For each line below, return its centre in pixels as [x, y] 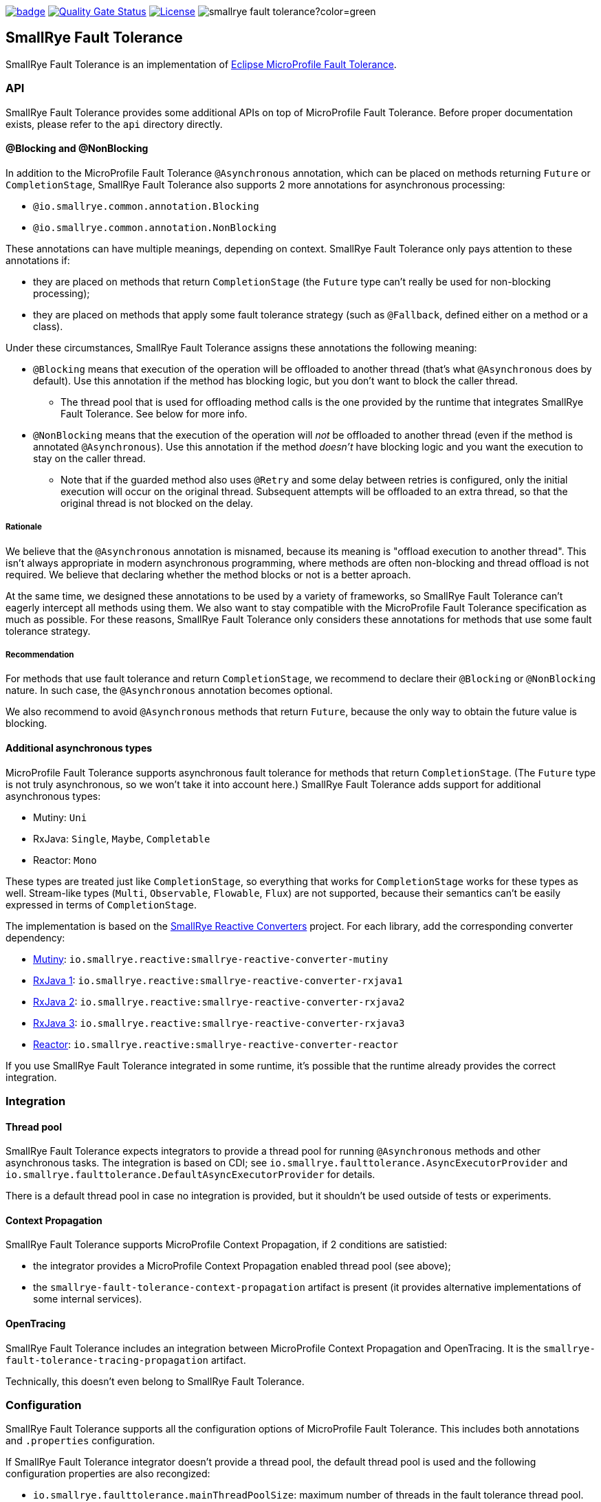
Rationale [24, 527]
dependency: [35, 937]
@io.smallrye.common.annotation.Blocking [146, 206]
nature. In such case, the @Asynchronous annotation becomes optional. [169, 690]
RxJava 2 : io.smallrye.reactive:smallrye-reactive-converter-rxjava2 [219, 1001]
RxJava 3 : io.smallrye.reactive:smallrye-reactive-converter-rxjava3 [219, 1023]
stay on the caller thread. [89, 458]
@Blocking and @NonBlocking [77, 149]
